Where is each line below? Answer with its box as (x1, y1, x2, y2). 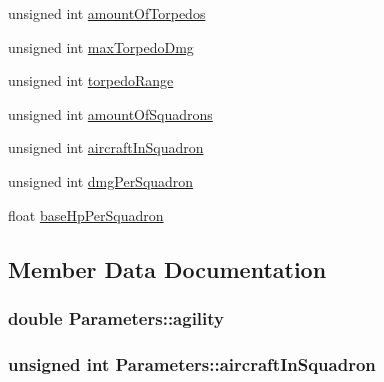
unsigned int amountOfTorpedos (8, 3, 206, 23)
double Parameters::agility (8, 305, 225, 330)
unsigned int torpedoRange (8, 70, 174, 91)
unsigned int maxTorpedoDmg (8, 36, 194, 57)
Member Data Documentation (8, 253, 327, 284)
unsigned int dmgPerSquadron (8, 170, 194, 191)
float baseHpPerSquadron (8, 204, 164, 225)
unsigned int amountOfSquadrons (8, 103, 213, 124)
